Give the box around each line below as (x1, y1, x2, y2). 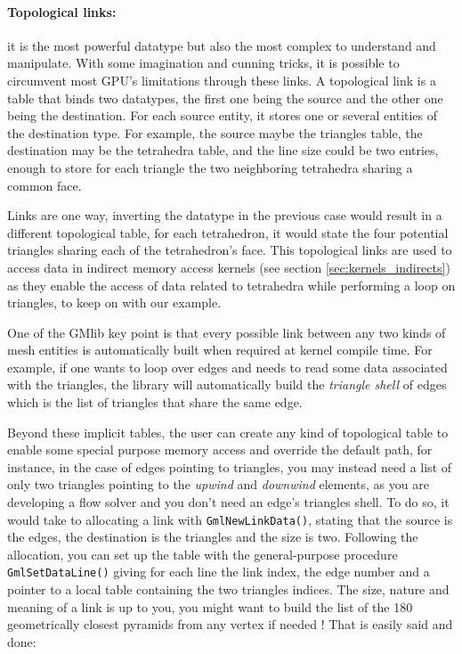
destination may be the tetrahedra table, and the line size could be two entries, (7, 141, 439, 159)
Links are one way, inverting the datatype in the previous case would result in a (7, 206, 442, 225)
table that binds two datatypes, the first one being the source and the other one (7, 88, 443, 107)
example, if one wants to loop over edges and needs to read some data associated (7, 357, 448, 376)
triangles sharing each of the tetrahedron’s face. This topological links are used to (7, 241, 452, 259)
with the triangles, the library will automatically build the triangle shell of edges (7, 375, 447, 394)
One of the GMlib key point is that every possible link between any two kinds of (7, 323, 446, 341)
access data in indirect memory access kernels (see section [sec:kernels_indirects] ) (7, 258, 450, 276)
